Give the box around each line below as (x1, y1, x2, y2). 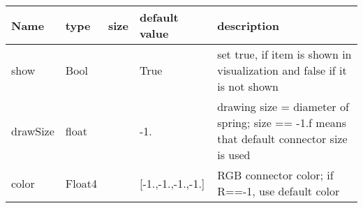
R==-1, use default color (217, 183, 340, 199)
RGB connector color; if (217, 167, 334, 183)
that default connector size (217, 131, 348, 147)
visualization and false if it (217, 62, 347, 78)
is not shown (217, 78, 279, 94)
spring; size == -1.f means (217, 114, 346, 131)
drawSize (11, 122, 54, 139)
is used (217, 147, 251, 163)
